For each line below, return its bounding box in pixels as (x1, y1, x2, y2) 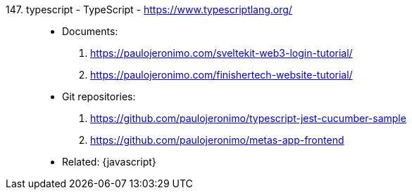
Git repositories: (62, 90, 136, 102)
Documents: (62, 25, 118, 37)
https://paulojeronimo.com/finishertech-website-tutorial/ (90, 69, 353, 81)
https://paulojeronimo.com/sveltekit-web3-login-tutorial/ (90, 47, 353, 59)
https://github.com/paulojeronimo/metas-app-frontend (90, 134, 344, 146)
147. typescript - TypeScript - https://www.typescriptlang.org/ (6, 4, 292, 15)
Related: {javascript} (62, 156, 156, 168)
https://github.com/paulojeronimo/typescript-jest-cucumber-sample (90, 112, 406, 124)
